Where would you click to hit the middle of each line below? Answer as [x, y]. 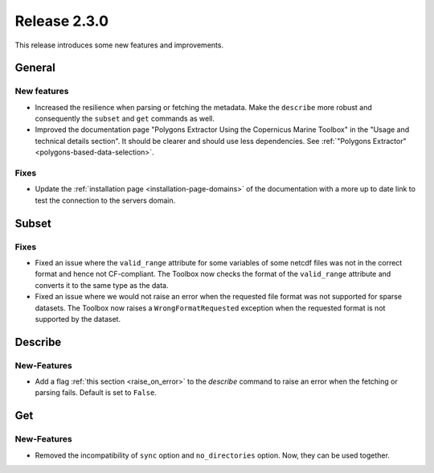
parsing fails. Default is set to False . [96, 393]
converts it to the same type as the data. [102, 285]
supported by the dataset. [78, 319]
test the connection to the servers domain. [105, 200]
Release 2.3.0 [61, 21]
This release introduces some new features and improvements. [119, 45]
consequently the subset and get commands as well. [125, 119]
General [35, 68]
